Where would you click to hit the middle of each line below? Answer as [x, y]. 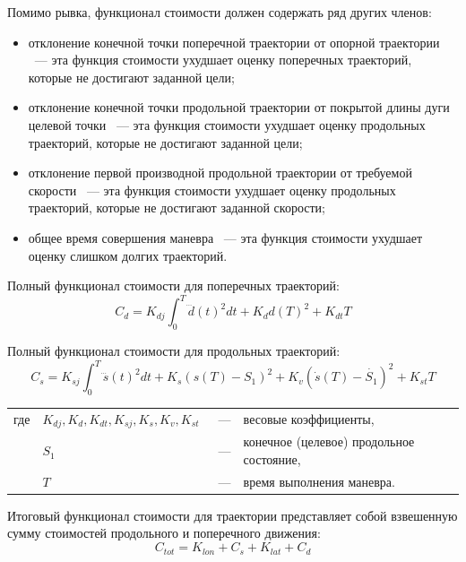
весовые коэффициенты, [309, 419]
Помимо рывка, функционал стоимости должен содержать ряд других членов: [220, 12]
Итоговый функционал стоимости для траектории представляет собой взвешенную [233, 515]
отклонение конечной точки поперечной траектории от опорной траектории [234, 42]
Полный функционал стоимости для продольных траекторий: [174, 351]
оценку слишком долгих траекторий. [128, 255]
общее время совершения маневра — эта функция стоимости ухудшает [225, 237]
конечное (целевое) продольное [329, 441]
